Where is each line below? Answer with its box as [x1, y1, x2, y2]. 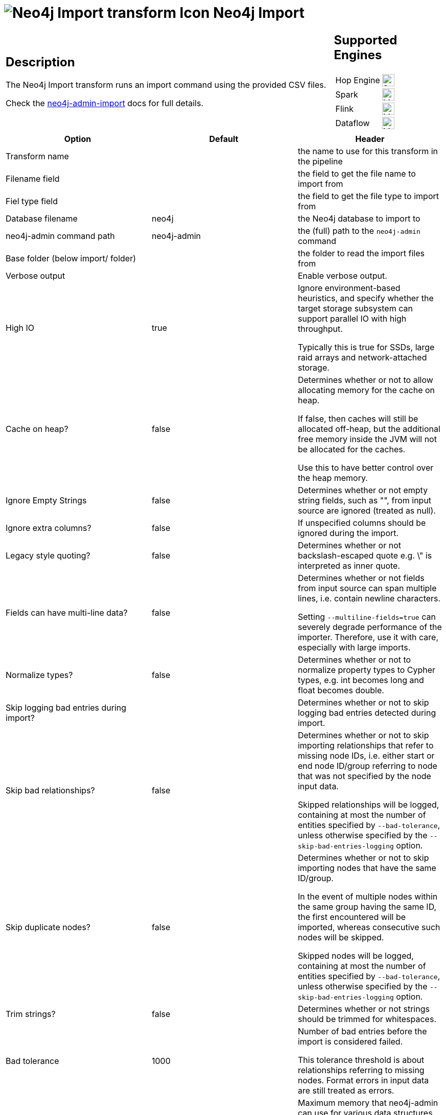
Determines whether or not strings [297, 1003, 430, 1014]
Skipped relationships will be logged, [297, 799, 439, 810]
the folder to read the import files [297, 248, 425, 258]
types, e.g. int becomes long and [297, 674, 424, 685]
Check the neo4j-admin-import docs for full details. [6, 98, 204, 109]
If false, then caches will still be [297, 413, 418, 424]
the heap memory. [297, 472, 368, 483]
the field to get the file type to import [297, 190, 439, 201]
